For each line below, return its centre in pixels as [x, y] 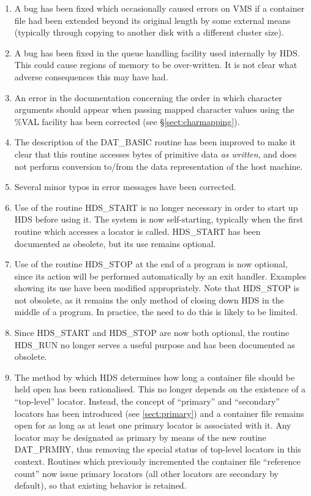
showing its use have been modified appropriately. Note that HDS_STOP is [157, 288]
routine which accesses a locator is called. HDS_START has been [137, 231]
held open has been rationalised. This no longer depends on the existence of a [160, 389]
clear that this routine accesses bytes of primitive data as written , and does [155, 154]
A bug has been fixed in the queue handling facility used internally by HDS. [157, 52]
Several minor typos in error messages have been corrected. [125, 187]
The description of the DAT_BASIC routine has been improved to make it [155, 142]
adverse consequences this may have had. [91, 76]
